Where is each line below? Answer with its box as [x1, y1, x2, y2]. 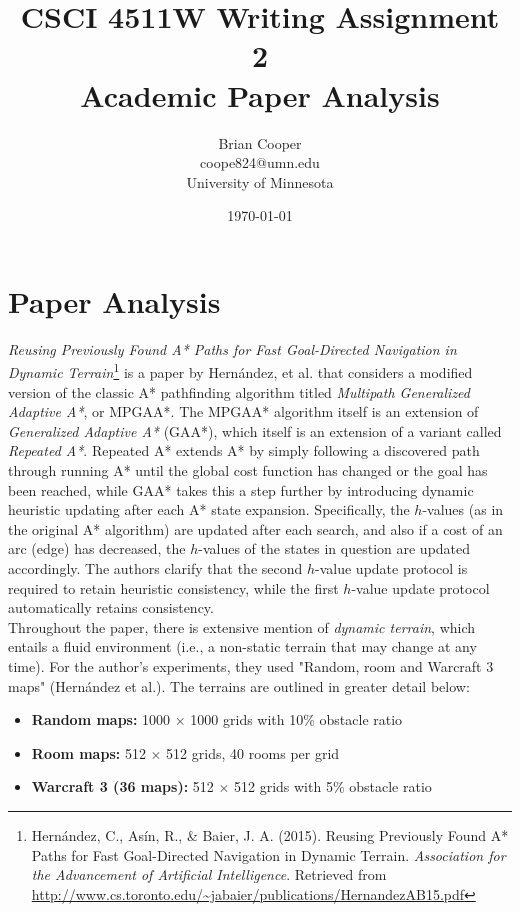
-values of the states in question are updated [198, 538, 471, 559]
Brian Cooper [218, 132, 302, 153]
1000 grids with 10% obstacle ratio [190, 709, 403, 730]
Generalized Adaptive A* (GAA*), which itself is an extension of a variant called [8, 420, 502, 441]
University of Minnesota [186, 171, 334, 192]
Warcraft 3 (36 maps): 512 [31, 776, 214, 797]
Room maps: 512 [31, 742, 146, 763]
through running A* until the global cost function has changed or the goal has [8, 460, 488, 481]
